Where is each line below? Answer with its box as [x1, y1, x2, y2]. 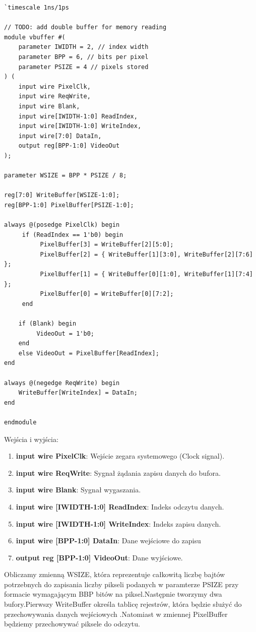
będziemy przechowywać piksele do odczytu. [4, 618, 140, 629]
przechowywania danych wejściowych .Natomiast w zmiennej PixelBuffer [4, 608, 228, 619]
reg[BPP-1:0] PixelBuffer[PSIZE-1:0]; [4, 201, 134, 209]
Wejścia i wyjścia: [4, 433, 58, 444]
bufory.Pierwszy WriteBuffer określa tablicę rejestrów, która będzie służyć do [4, 599, 242, 609]
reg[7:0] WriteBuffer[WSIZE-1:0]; [4, 192, 120, 199]
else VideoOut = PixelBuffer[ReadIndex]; [18, 349, 159, 357]
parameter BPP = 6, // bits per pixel [18, 53, 149, 60]
